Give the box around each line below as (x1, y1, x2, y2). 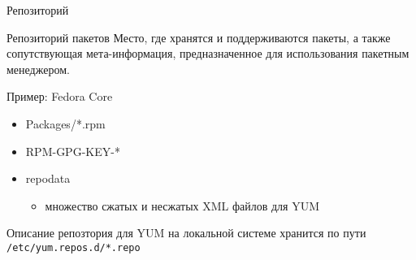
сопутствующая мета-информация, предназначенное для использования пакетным (6, 45, 409, 62)
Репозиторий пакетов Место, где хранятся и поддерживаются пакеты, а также (6, 28, 391, 45)
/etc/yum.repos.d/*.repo (6, 241, 141, 253)
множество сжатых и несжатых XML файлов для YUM (45, 197, 320, 214)
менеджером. (6, 60, 70, 77)
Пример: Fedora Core (6, 88, 113, 105)
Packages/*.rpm (25, 115, 106, 132)
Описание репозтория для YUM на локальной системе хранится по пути (6, 224, 366, 241)
